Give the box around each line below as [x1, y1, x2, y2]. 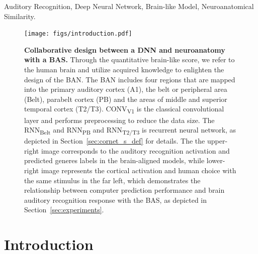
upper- [207, 136, 228, 146]
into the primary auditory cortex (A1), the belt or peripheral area [24, 84, 227, 94]
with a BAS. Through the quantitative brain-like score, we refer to [24, 54, 235, 65]
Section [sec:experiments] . [24, 204, 104, 215]
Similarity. [4, 11, 36, 21]
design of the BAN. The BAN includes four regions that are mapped [24, 74, 235, 84]
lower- [206, 155, 225, 166]
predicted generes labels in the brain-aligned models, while [24, 155, 205, 166]
